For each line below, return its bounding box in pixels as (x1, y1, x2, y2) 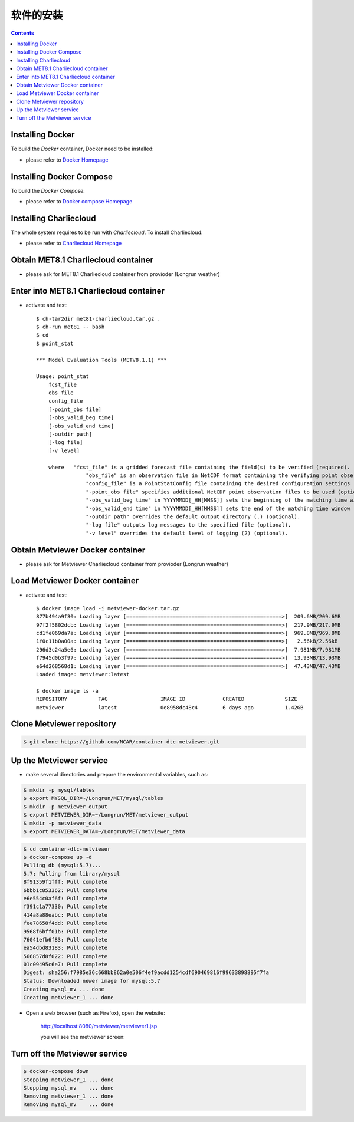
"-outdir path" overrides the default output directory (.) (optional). (86, 513, 301, 520)
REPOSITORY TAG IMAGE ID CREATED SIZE (36, 696, 298, 703)
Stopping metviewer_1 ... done (23, 1076, 114, 1083)
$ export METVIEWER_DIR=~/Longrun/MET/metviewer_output (23, 811, 189, 818)
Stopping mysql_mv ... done (23, 1085, 114, 1091)
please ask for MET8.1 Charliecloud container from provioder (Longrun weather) (25, 271, 221, 278)
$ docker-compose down (23, 1068, 89, 1075)
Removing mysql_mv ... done (23, 1101, 114, 1108)
